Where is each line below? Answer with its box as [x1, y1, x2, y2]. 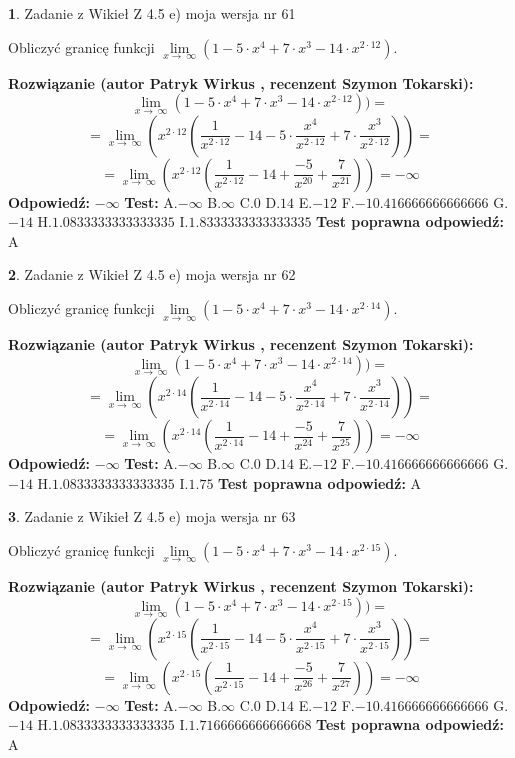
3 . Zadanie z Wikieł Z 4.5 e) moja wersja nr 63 [8, 506, 296, 527]
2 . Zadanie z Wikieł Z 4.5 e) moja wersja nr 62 [8, 264, 296, 285]
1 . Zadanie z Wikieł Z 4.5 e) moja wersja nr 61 [8, 3, 296, 23]
